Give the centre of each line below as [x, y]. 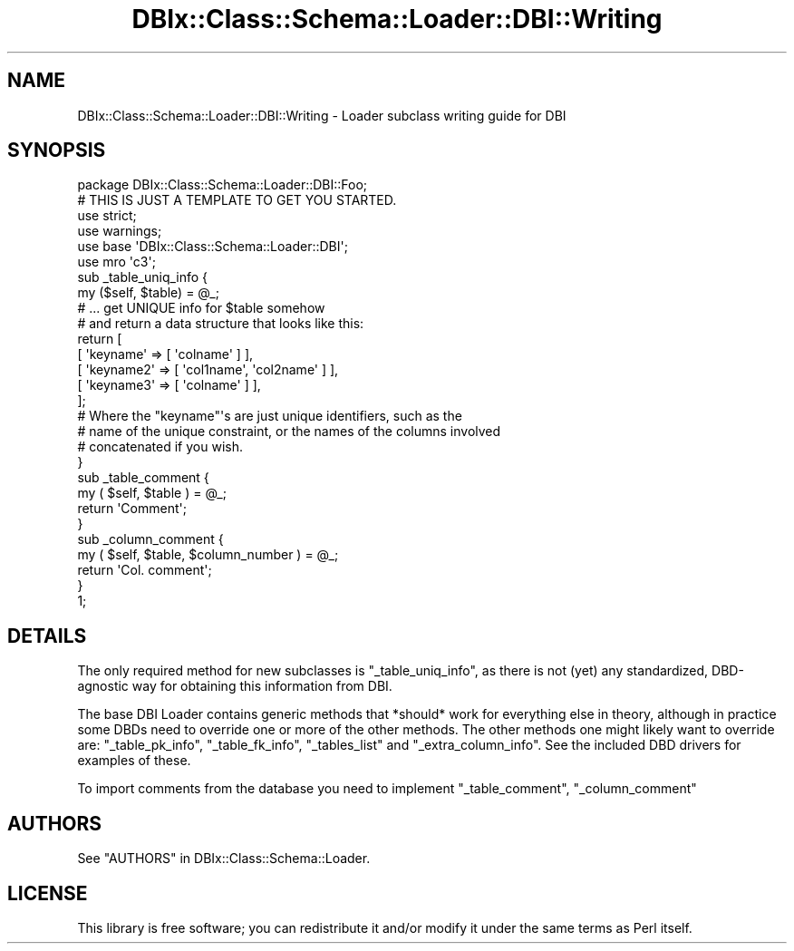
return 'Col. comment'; [145, 570]
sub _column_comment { [150, 539]
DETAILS [47, 636]
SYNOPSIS [57, 150]
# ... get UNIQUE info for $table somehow [201, 308]
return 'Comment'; [132, 509]
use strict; [107, 216]
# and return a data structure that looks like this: [221, 324]
